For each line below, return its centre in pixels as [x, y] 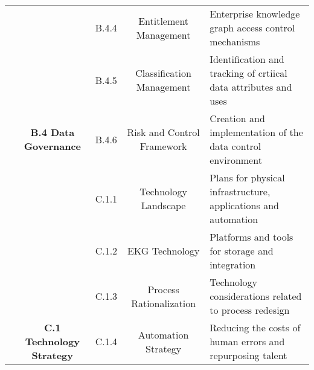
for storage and [242, 251]
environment [236, 160]
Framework [163, 146]
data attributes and [251, 87]
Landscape [163, 205]
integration [233, 265]
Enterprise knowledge [255, 14]
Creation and [237, 118]
